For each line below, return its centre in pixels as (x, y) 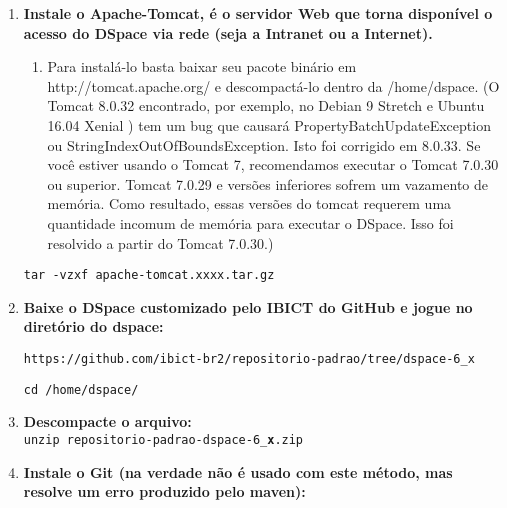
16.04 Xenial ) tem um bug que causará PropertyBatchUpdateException (269, 124)
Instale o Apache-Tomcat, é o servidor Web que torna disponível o (258, 13)
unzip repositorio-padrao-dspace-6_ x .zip (163, 439)
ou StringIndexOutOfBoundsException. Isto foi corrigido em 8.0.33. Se (264, 144)
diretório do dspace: (93, 326)
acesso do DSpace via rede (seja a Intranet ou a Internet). (228, 32)
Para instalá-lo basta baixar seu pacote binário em (202, 66)
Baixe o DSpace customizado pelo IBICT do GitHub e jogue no (248, 306)
